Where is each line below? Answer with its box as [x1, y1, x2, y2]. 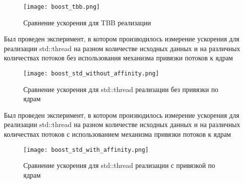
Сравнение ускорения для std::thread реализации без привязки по [23, 84, 218, 94]
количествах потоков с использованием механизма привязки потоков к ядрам [4, 129, 231, 139]
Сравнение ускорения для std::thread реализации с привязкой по [23, 160, 215, 170]
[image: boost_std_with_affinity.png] [23, 146, 149, 153]
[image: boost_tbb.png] [23, 3, 100, 10]
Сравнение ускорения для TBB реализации [23, 17, 151, 27]
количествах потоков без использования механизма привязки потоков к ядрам [4, 53, 233, 63]
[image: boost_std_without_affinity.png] [23, 70, 159, 77]
